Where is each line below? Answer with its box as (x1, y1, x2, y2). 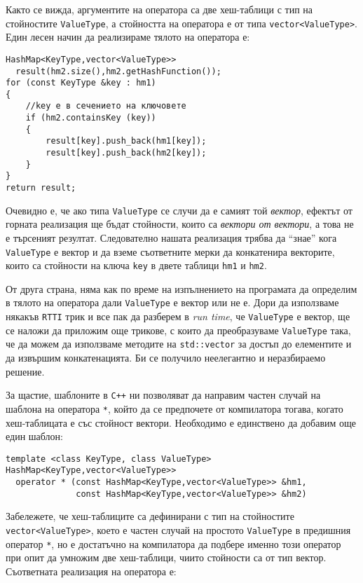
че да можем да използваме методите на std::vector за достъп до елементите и (6, 336, 352, 351)
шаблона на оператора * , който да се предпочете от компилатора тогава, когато (6, 401, 343, 416)
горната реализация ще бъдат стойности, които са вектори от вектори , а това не (6, 217, 354, 231)
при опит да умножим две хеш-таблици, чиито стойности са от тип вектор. (6, 550, 327, 565)
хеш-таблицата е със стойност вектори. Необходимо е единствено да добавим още (6, 415, 357, 430)
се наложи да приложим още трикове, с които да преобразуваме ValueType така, (6, 322, 351, 337)
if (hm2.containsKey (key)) (25, 113, 156, 123)
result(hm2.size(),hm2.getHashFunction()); (15, 66, 221, 76)
